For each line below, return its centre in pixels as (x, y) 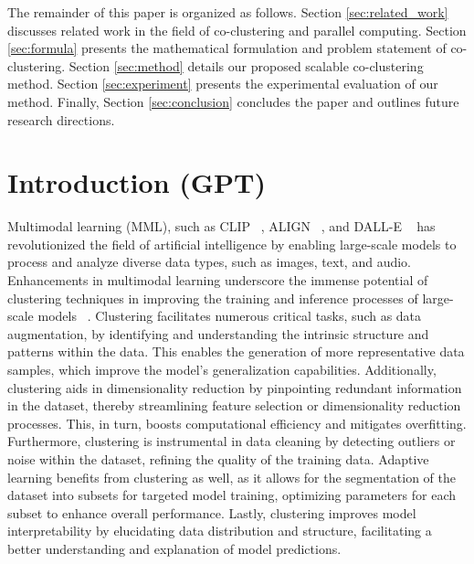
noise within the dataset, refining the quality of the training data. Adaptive (218, 459)
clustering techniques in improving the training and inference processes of (213, 298)
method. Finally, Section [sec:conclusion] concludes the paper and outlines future (233, 101)
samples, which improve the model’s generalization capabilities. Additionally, (222, 370)
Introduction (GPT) (137, 182)
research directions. (61, 119)
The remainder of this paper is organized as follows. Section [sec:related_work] (228, 12)
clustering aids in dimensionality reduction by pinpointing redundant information (235, 387)
